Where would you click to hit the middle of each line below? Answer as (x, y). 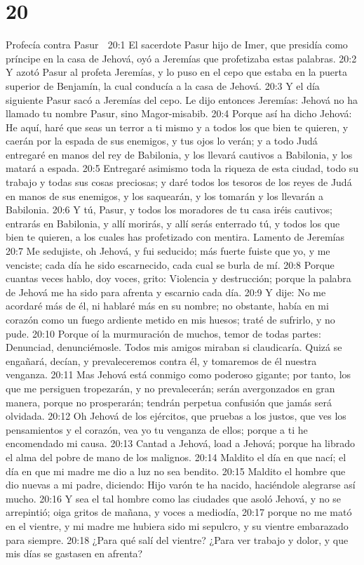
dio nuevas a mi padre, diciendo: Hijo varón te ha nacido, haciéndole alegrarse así (181, 485)
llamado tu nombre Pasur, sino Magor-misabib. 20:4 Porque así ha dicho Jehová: (179, 113)
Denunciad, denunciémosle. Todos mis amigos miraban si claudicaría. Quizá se (174, 347)
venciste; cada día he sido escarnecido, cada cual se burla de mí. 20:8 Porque (170, 264)
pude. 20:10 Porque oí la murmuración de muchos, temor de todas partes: (163, 333)
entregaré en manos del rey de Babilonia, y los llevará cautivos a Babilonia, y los (179, 154)
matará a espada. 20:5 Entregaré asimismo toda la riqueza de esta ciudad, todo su (182, 168)
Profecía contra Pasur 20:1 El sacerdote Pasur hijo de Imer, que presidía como (177, 45)
